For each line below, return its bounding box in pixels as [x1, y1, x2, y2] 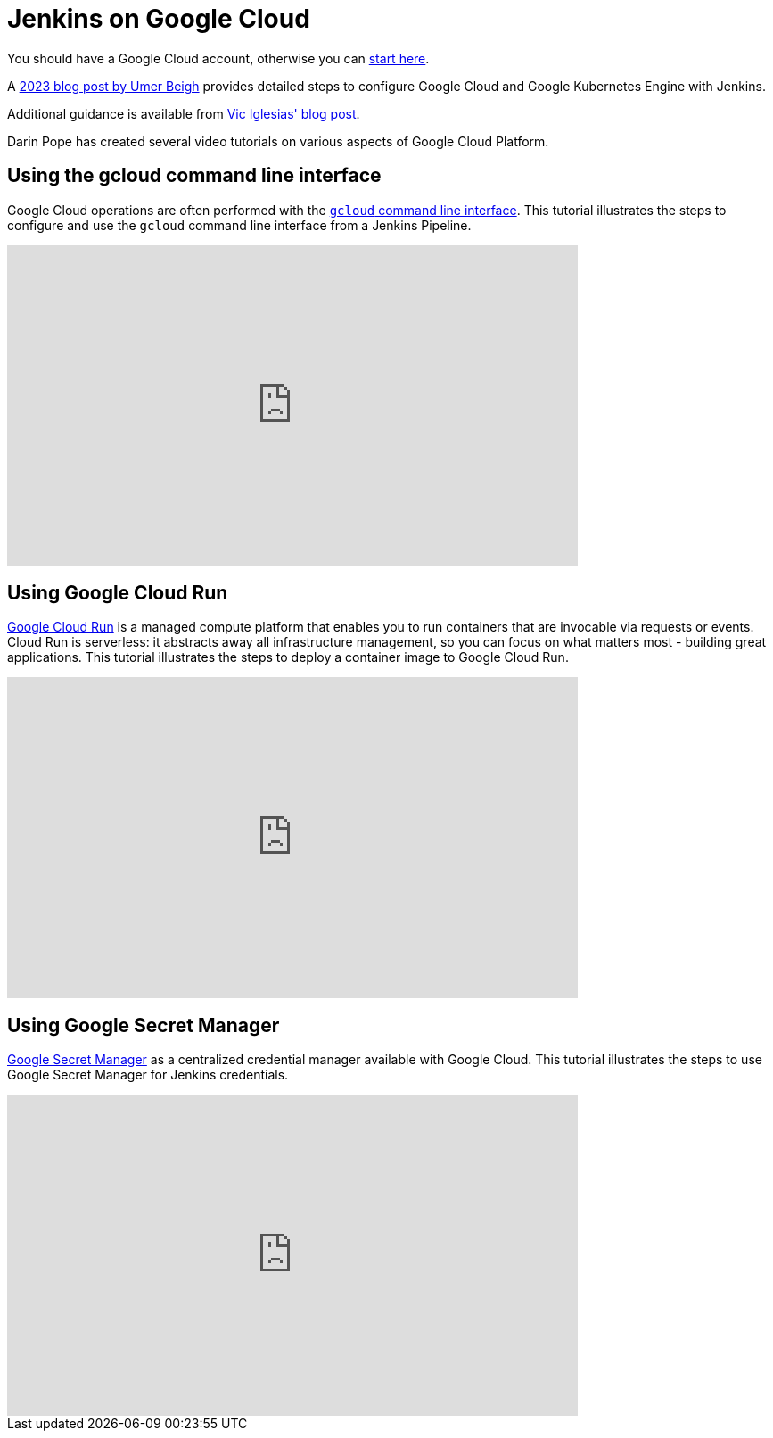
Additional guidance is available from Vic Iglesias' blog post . [7, 105, 360, 121]
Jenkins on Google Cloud [7, 4, 310, 34]
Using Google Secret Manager [7, 1013, 280, 1037]
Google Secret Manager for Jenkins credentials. [7, 1067, 289, 1083]
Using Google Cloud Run [7, 582, 228, 605]
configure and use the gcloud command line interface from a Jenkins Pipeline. [7, 217, 472, 233]
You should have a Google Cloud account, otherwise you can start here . [7, 50, 430, 66]
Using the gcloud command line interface [7, 164, 382, 187]
